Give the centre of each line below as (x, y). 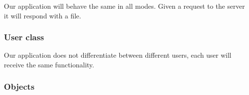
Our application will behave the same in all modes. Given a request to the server (124, 6)
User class (24, 37)
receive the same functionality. (49, 64)
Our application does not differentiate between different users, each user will (118, 55)
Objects (19, 86)
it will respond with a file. (43, 15)
